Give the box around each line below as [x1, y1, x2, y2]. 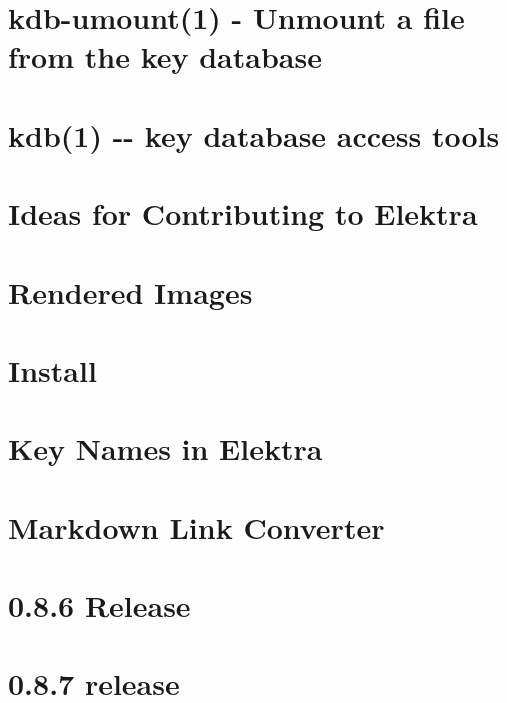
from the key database [8, 36, 322, 77]
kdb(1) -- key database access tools [8, 114, 500, 155]
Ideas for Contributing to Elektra [8, 193, 478, 234]
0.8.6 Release [8, 585, 191, 625]
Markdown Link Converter [8, 506, 385, 547]
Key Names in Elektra [8, 428, 323, 469]
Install [8, 349, 97, 390]
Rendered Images [8, 271, 253, 312]
